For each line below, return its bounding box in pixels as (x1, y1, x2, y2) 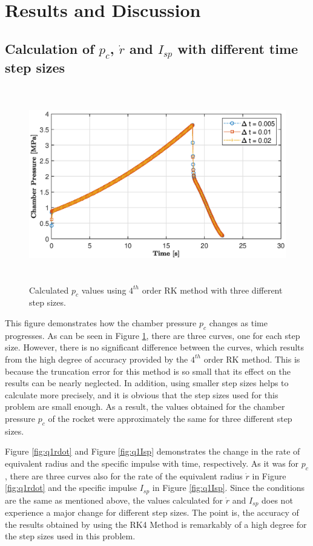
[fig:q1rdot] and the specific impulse (5, 481, 137, 494)
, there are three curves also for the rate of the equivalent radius (5, 469, 243, 482)
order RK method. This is (203, 352, 300, 365)
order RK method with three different (142, 283, 283, 296)
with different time (177, 39, 298, 58)
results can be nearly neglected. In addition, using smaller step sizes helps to (5, 377, 289, 389)
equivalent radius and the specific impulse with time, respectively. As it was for (5, 456, 299, 469)
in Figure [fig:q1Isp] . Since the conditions (152, 481, 305, 494)
